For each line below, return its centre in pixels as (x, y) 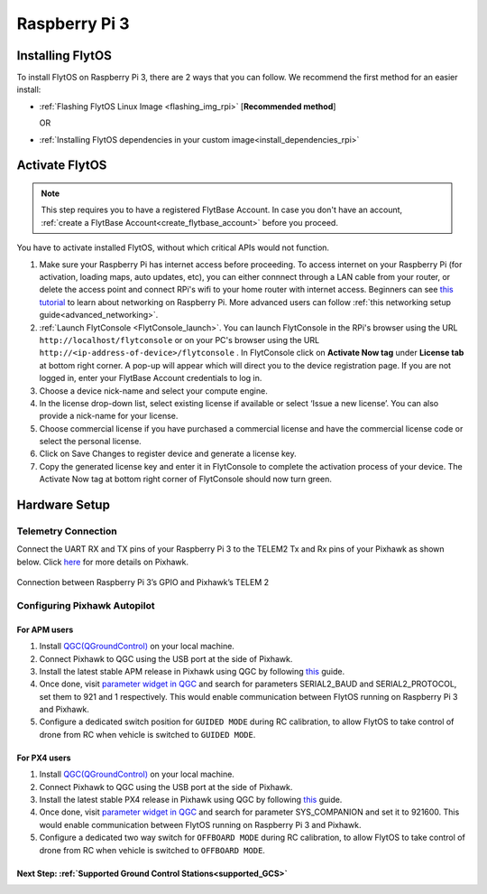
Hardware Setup (63, 505)
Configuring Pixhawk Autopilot (86, 605)
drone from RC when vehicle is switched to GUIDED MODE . (147, 734)
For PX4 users (44, 758)
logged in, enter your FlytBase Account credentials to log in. (151, 378)
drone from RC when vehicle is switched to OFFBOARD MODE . (152, 850)
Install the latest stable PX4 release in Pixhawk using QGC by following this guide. (191, 800)
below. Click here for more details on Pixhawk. (103, 562)
